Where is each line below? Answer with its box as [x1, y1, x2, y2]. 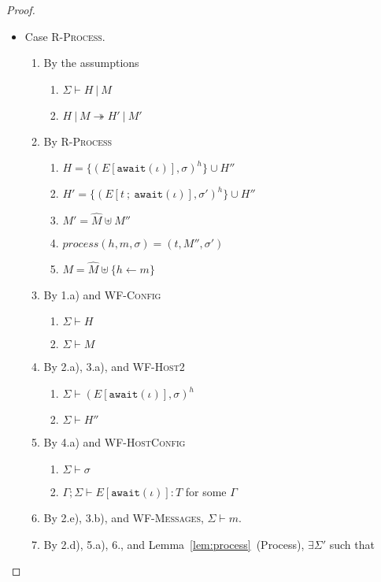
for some [185, 483, 227, 499]
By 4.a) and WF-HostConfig [43, 434, 186, 450]
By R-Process [43, 132, 113, 149]
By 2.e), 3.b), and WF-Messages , [43, 510, 204, 526]
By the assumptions [43, 54, 139, 71]
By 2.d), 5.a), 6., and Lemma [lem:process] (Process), [43, 536, 305, 552]
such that [329, 536, 375, 552]
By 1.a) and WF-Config [43, 286, 161, 302]
